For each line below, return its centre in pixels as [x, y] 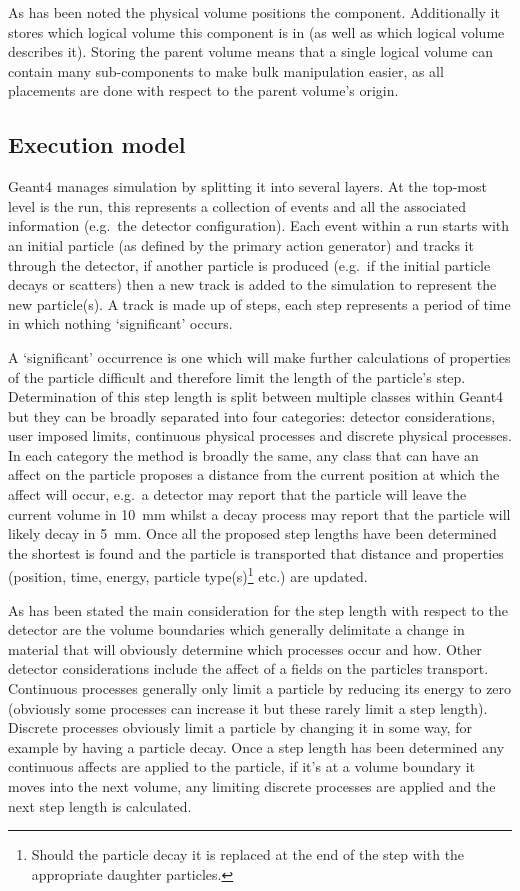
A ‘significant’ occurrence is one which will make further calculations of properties [259, 356]
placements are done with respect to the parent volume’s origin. [203, 90]
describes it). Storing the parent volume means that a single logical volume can [250, 51]
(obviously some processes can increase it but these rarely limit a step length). [248, 707]
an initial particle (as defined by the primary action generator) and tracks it [241, 244]
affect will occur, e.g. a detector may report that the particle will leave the [237, 494]
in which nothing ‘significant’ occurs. [120, 323]
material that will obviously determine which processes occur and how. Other [245, 648]
